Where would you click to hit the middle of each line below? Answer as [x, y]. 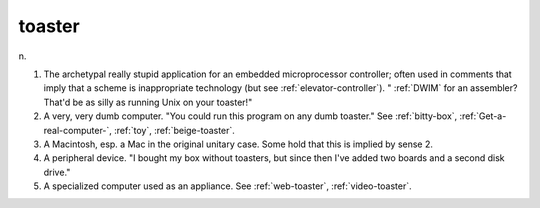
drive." [57, 172]
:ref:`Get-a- [483, 116]
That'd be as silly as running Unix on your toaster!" [148, 102]
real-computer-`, [77, 130]
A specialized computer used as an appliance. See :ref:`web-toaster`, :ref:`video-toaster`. [227, 186]
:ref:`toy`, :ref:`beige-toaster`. [174, 130]
